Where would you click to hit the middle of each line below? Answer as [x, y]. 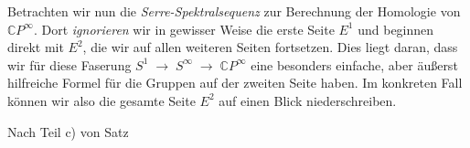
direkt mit [36, 47]
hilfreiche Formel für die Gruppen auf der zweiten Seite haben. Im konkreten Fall [235, 83]
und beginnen [396, 29]
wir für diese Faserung [69, 64]
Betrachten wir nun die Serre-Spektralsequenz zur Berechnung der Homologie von [234, 11]
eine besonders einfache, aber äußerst [354, 64]
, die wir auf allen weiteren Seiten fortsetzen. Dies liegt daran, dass [270, 47]
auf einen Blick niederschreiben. [308, 100]
